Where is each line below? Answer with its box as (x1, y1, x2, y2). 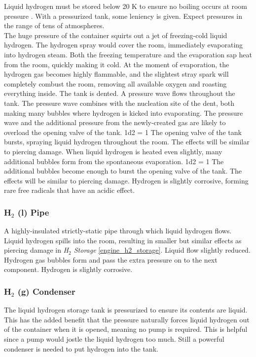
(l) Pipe (17, 206, 49, 218)
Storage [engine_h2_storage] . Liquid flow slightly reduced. (73, 245, 251, 255)
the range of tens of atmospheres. (4, 20, 105, 31)
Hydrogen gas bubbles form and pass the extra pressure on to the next (4, 254, 218, 265)
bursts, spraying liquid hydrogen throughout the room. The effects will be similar (4, 136, 250, 147)
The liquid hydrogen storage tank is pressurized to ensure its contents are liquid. (4, 305, 248, 315)
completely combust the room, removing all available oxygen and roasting (4, 78, 227, 89)
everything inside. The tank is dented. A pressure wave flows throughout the (4, 88, 235, 98)
